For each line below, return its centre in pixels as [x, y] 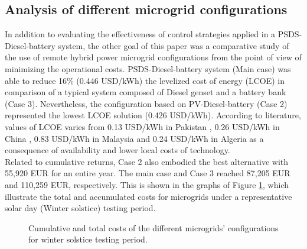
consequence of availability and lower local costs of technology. [117, 150]
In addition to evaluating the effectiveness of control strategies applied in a [140, 34]
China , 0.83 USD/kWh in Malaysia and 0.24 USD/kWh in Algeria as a [134, 138]
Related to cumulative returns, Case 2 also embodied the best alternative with [147, 161]
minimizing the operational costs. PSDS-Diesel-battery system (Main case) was [148, 68]
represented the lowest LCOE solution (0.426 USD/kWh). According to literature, [153, 115]
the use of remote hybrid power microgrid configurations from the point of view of [153, 57]
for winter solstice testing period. [88, 239]
